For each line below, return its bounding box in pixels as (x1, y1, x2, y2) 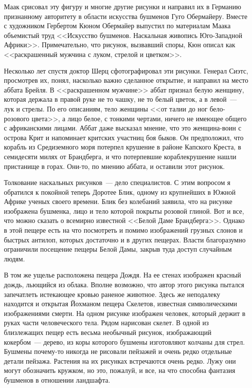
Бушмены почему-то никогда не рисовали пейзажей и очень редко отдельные (4, 346, 232, 356)
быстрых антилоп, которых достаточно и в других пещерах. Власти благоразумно (4, 234, 246, 244)
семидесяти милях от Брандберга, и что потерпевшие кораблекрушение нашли (4, 151, 236, 161)
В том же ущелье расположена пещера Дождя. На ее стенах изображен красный (4, 270, 241, 280)
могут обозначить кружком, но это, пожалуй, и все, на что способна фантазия (4, 365, 235, 375)
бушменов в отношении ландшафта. (4, 374, 110, 385)
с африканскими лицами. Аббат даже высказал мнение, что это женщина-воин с (4, 123, 241, 133)
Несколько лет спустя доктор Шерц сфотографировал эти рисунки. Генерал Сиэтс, (4, 65, 249, 75)
